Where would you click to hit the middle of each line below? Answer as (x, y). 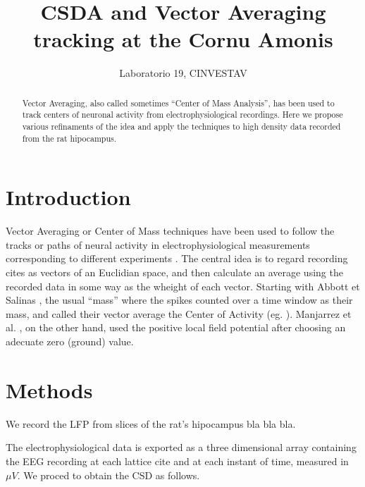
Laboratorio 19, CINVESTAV (183, 73)
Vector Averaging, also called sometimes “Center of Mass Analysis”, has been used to (178, 103)
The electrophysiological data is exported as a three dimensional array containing (181, 447)
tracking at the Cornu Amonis (183, 39)
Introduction (68, 197)
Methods (49, 389)
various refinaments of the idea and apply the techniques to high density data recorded (181, 127)
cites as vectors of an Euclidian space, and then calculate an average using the (174, 272)
